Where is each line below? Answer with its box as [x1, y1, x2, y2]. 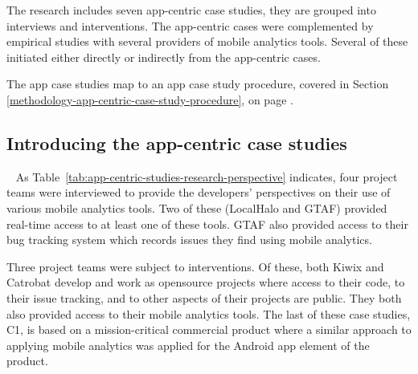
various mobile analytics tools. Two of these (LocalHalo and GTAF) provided [6, 199, 387, 216]
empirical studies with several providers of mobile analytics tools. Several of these [6, 33, 408, 50]
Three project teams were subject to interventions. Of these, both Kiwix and [6, 258, 384, 274]
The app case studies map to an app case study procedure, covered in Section [6, 75, 389, 92]
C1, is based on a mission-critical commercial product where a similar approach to [6, 321, 412, 338]
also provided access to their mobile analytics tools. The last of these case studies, [6, 305, 411, 322]
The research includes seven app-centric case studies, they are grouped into [6, 2, 376, 18]
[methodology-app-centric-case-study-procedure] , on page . [6, 91, 293, 108]
